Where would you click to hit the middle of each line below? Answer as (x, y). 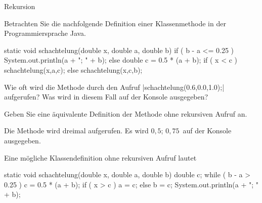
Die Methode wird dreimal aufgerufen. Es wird (76, 131)
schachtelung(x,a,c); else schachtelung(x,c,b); (73, 69)
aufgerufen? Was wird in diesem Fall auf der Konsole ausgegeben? (106, 97)
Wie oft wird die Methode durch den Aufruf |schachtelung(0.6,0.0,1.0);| (114, 87)
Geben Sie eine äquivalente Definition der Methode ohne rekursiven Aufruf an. (126, 113)
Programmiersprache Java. (45, 33)
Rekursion (20, 6)
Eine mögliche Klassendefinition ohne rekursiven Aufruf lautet (100, 157)
